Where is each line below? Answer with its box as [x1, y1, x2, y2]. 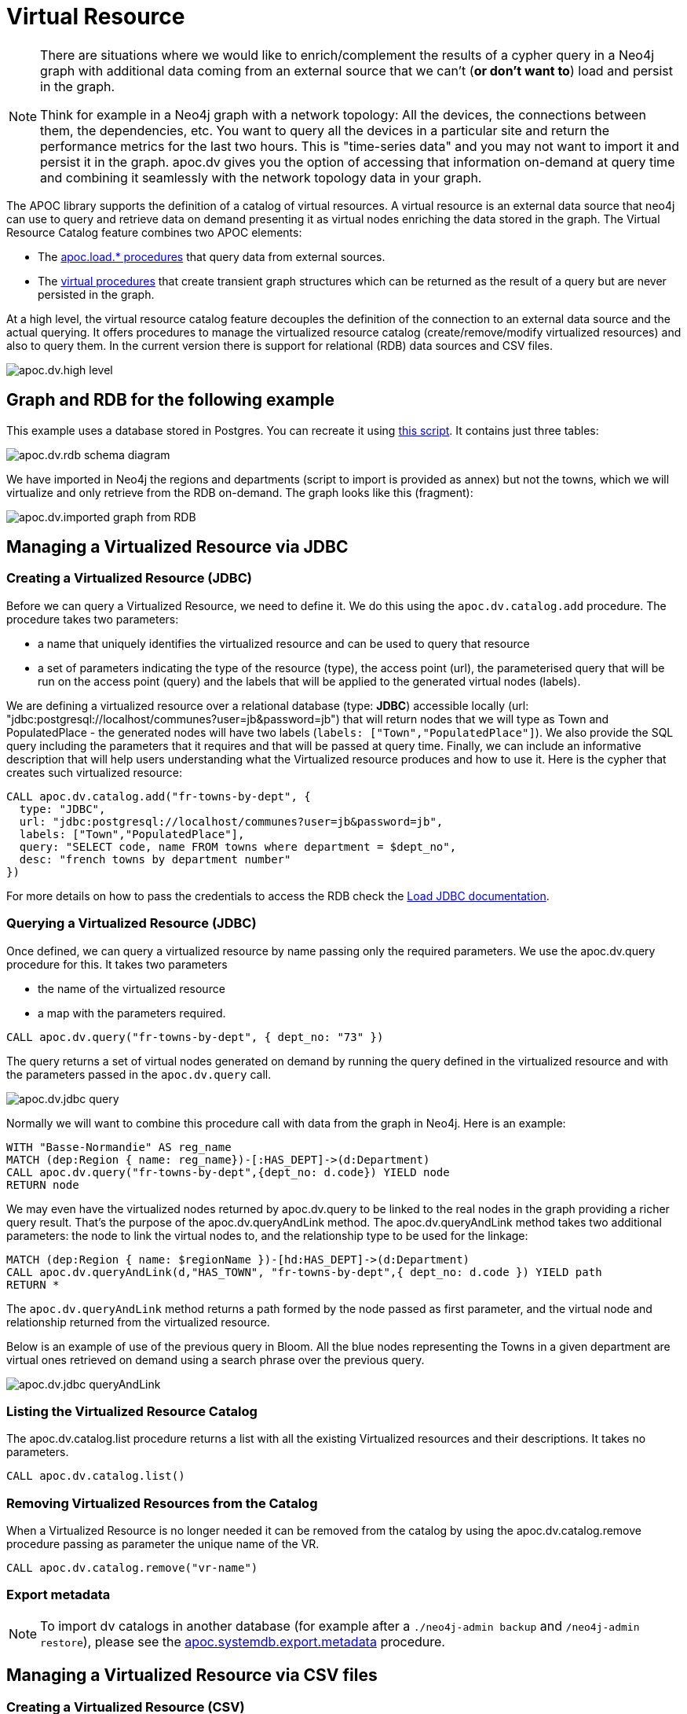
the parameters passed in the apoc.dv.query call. [6, 1067, 272, 1081]
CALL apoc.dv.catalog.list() [6, 1469, 185, 1483]
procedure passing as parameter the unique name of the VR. [6, 1537, 320, 1551]
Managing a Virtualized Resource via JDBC [6, 537, 349, 557]
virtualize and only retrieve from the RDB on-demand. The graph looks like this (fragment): [6, 485, 473, 499]
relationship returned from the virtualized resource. [6, 1315, 270, 1329]
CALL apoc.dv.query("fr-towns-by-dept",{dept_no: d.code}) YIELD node [6, 1165, 450, 1179]
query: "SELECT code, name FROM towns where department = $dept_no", [19, 840, 457, 853]
